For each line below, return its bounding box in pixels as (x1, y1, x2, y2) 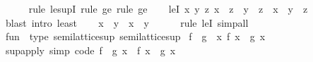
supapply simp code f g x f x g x (5, 42, 176, 57)
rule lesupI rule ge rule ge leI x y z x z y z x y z (28, 1, 308, 15)
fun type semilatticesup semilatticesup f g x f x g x (5, 29, 266, 44)
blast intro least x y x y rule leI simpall (5, 15, 249, 30)
